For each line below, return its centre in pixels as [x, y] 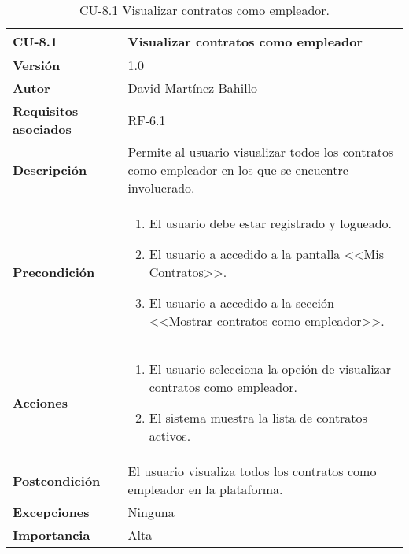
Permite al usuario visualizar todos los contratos [261, 151]
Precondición [54, 272]
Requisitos [46, 111]
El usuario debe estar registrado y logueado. [270, 223]
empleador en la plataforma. [205, 489]
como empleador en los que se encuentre [238, 170]
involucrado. [161, 188]
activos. [170, 436]
